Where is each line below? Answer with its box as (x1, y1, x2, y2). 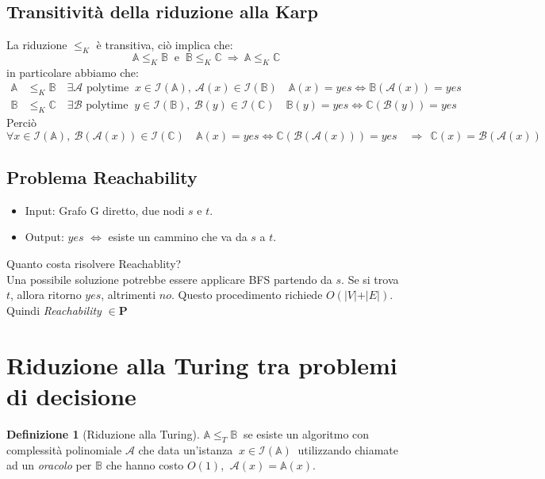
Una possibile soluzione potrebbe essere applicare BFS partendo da (6, 270, 332, 287)
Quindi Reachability (6, 301, 102, 318)
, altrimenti (101, 286, 156, 303)
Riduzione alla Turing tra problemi (6, 348, 397, 381)
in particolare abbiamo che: (6, 63, 139, 80)
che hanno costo (106, 457, 184, 473)
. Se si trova (341, 270, 399, 287)
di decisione (6, 379, 136, 412)
